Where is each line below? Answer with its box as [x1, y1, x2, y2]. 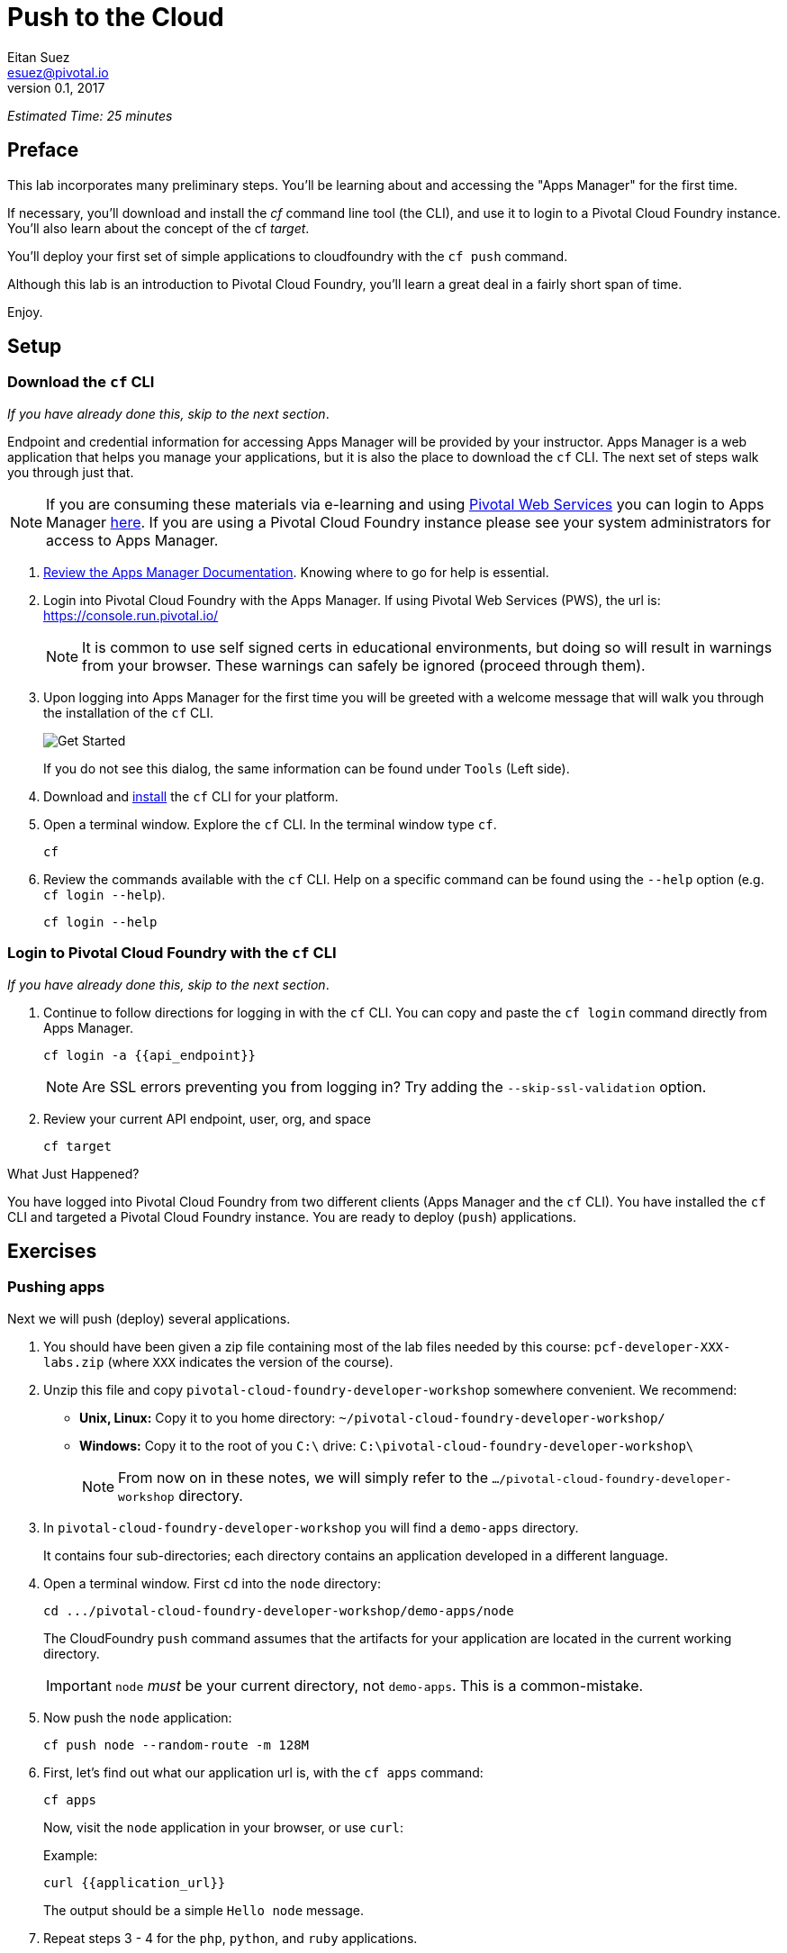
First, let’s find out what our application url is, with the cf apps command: [43, 1764, 484, 1780]
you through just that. [7, 464, 134, 480]
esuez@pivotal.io [7, 64, 109, 80]
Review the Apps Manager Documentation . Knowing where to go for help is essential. [43, 564, 549, 580]
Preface [7, 139, 79, 162]
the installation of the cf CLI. [43, 704, 213, 720]
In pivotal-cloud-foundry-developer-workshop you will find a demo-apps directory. [43, 1519, 579, 1535]
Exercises [7, 1239, 97, 1262]
